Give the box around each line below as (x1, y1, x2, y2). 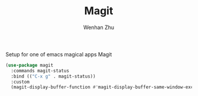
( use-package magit (5, 62, 54, 68)
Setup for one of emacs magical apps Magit (5, 50, 112, 57)
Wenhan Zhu (83, 24, 115, 31)
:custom (11, 79, 30, 85)
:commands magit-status (11, 68, 69, 73)
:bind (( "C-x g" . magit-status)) (11, 73, 96, 79)
